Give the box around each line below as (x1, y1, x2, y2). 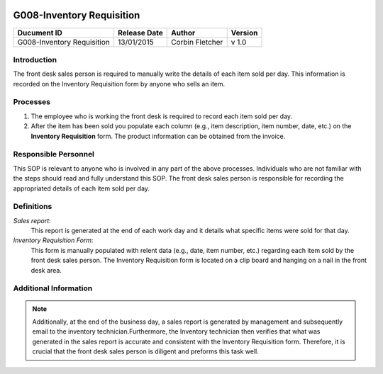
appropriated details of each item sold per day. (13, 184, 150, 193)
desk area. (30, 266, 62, 274)
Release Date (118, 28, 163, 38)
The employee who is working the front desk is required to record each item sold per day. (30, 112, 293, 120)
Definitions (13, 202, 52, 212)
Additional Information (13, 283, 93, 293)
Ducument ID (17, 28, 63, 38)
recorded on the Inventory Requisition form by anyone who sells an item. (13, 79, 226, 88)
